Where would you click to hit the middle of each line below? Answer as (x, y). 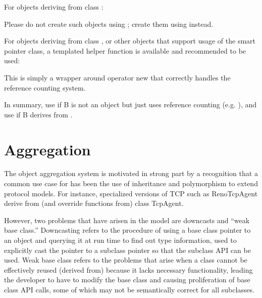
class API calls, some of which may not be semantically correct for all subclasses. (129, 289)
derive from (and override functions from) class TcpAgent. (94, 203)
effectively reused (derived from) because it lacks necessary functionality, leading (128, 269)
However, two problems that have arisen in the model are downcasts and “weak (127, 220)
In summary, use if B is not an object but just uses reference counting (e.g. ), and (130, 104)
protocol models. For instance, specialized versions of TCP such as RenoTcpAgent (131, 193)
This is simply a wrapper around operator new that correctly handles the (117, 77)
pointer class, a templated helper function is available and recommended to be (125, 50)
